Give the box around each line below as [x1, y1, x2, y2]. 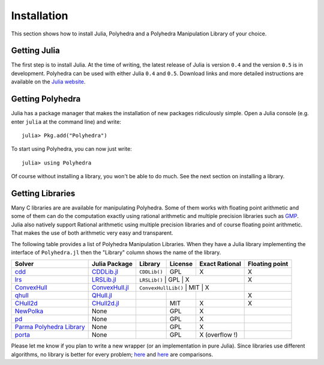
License [169, 260, 193, 268]
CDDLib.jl [92, 268, 118, 276]
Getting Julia [11, 46, 60, 56]
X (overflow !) [199, 331, 238, 339]
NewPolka [14, 307, 44, 315]
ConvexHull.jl [92, 283, 129, 292]
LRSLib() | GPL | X [139, 276, 190, 284]
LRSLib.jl [92, 276, 116, 284]
